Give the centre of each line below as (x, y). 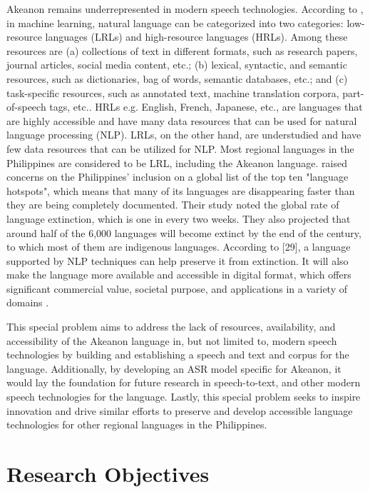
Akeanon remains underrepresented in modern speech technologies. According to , (185, 9)
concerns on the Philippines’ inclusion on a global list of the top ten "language (178, 177)
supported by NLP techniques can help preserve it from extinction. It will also (178, 260)
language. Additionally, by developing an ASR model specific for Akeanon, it (174, 368)
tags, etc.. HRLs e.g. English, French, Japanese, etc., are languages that (206, 107)
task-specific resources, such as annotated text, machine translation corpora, (173, 92)
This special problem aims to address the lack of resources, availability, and (171, 327)
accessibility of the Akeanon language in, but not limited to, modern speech (172, 340)
